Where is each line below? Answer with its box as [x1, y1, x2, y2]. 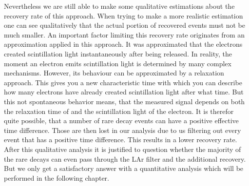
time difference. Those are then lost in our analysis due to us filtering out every [4, 125, 241, 135]
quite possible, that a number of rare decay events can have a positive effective [4, 115, 239, 126]
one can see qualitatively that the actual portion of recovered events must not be [4, 20, 245, 30]
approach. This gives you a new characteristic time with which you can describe [4, 77, 242, 87]
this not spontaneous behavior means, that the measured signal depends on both [4, 96, 245, 106]
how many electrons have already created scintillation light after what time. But [4, 87, 244, 97]
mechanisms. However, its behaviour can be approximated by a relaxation [4, 68, 224, 78]
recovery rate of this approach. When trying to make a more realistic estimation [4, 10, 243, 20]
